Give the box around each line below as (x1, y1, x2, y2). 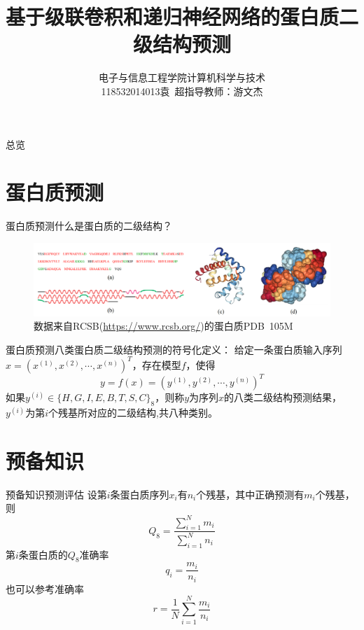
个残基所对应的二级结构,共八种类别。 (48, 405, 218, 420)
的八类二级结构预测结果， (224, 390, 342, 405)
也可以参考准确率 (6, 581, 84, 596)
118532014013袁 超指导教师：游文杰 (101, 83, 263, 98)
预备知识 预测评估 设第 (6, 486, 107, 501)
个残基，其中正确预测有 (196, 486, 304, 501)
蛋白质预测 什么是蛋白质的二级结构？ (6, 218, 172, 233)
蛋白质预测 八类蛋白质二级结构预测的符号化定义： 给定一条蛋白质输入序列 (6, 342, 342, 356)
